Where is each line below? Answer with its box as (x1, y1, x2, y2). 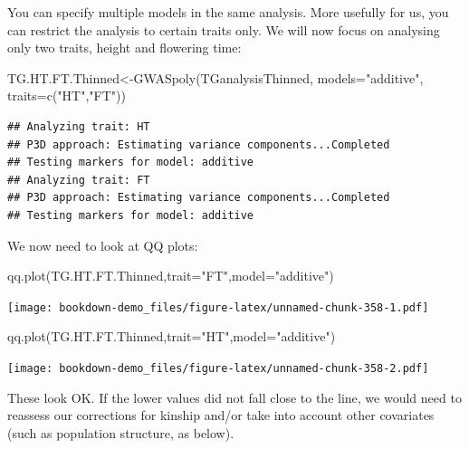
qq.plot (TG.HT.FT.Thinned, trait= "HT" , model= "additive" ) (7, 327, 336, 346)
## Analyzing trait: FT (7, 173, 150, 186)
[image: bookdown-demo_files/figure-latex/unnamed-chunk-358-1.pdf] (7, 301, 429, 314)
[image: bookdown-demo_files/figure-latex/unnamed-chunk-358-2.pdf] (7, 361, 429, 375)
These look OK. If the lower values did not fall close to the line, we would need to (7, 387, 462, 406)
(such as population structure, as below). (7, 423, 234, 442)
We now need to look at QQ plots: (7, 235, 198, 254)
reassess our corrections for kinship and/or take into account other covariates (7, 406, 435, 425)
